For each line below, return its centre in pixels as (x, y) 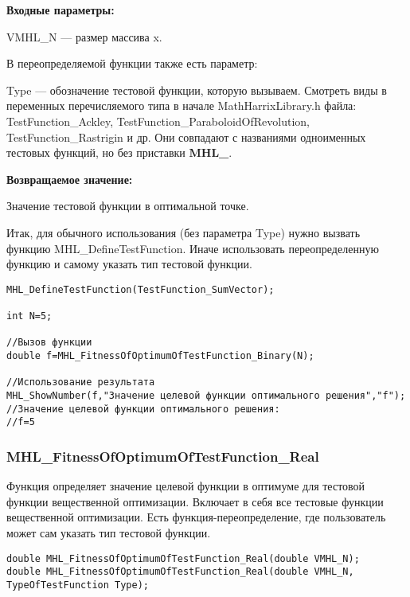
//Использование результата (81, 382)
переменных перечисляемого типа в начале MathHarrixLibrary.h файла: (182, 105)
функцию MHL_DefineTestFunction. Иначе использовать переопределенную (193, 248)
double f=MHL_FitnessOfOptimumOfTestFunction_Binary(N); (160, 356)
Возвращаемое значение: (70, 179)
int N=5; (29, 316)
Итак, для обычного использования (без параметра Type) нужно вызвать (184, 232)
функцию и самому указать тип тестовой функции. (129, 264)
